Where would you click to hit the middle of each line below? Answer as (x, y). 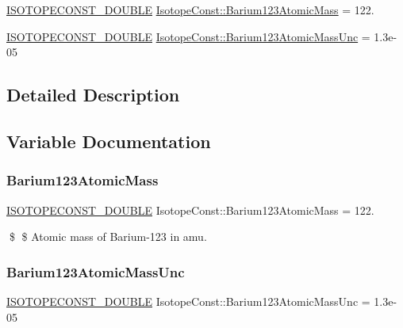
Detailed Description (93, 95)
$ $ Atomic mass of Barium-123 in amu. (108, 236)
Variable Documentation (109, 141)
